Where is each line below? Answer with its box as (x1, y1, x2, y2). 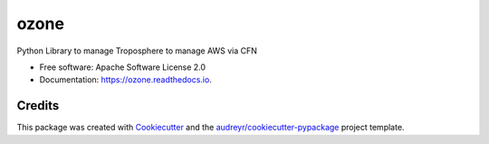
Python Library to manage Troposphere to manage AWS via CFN (16, 45, 258, 56)
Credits (16, 98, 60, 113)
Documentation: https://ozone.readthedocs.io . (39, 74, 212, 85)
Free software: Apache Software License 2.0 (39, 62, 206, 72)
